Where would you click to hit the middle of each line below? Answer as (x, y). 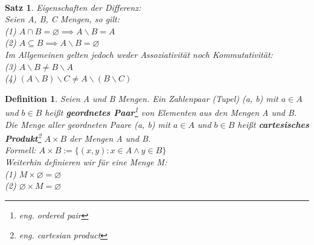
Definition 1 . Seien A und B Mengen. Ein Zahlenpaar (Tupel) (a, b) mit (142, 98)
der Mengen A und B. (110, 138)
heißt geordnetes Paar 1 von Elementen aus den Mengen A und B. (171, 111)
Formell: (21, 150)
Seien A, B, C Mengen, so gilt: (62, 19)
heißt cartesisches (273, 124)
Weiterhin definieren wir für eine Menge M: (86, 162)
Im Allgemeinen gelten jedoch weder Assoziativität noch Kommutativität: (139, 54)
